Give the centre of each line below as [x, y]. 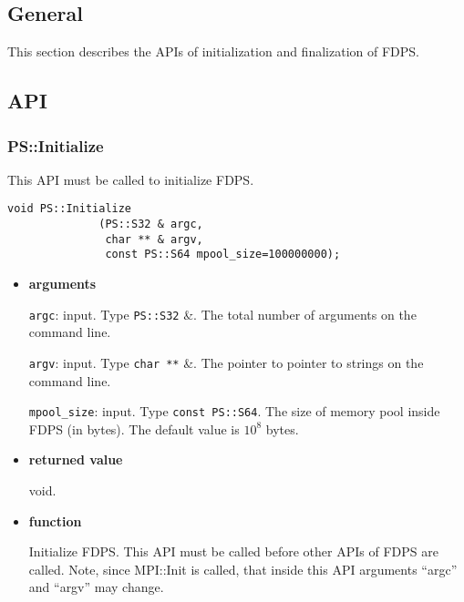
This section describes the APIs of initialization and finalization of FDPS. [213, 51]
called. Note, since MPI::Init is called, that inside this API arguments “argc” [243, 569]
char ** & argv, [154, 239]
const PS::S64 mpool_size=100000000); [223, 255]
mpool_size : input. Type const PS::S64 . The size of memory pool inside [234, 411]
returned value [76, 459]
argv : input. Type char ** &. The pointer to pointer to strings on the [226, 362]
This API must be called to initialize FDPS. [131, 179]
